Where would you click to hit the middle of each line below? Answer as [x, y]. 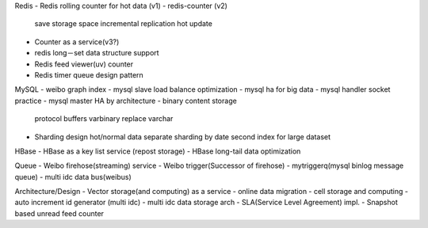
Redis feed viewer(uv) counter [84, 64]
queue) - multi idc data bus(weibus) [73, 177]
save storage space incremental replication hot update [124, 24]
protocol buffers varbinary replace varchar [104, 119]
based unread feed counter [59, 213]
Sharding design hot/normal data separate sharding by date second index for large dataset [183, 137]
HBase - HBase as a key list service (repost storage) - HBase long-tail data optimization [158, 151]
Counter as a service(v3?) [77, 42]
